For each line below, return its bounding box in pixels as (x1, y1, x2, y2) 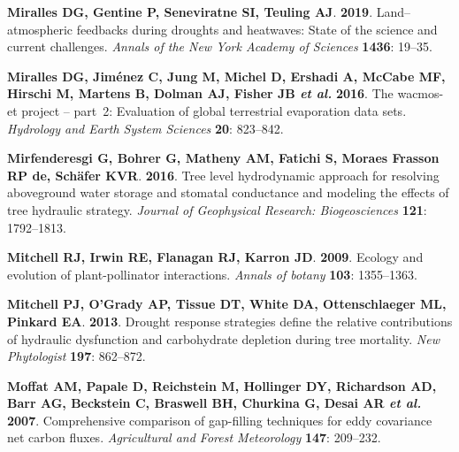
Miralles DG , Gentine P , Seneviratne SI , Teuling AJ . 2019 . (7, 3, 373, 20)
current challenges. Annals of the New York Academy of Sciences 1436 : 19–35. (7, 37, 433, 56)
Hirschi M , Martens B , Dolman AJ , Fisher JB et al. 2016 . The (7, 84, 394, 103)
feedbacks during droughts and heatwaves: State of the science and (76, 19, 438, 38)
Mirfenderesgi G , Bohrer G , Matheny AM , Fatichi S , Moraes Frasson (7, 149, 440, 167)
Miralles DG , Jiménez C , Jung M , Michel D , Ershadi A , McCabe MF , (7, 66, 446, 85)
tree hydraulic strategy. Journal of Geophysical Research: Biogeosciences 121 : (7, 200, 427, 218)
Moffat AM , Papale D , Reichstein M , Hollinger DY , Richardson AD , (7, 376, 437, 395)
